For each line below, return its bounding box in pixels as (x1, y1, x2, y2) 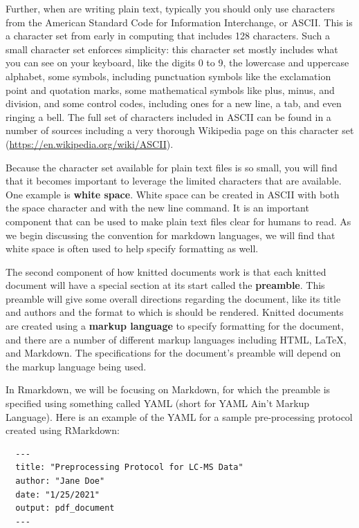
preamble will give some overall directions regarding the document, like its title (6, 291, 341, 305)
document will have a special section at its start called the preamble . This (6, 278, 325, 292)
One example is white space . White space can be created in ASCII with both (6, 187, 340, 201)
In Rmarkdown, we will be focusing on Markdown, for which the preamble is (6, 382, 331, 397)
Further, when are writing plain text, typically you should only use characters (6, 1, 335, 15)
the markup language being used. (6, 359, 147, 373)
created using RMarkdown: (6, 423, 120, 437)
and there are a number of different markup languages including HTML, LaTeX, (6, 332, 347, 346)
